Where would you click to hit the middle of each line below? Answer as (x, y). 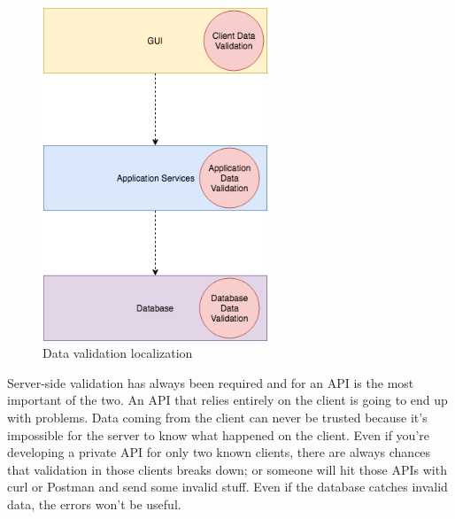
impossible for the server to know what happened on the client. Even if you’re (218, 434)
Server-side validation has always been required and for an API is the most (211, 382)
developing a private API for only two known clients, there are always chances (219, 452)
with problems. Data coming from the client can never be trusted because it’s (217, 418)
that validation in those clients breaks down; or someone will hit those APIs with (227, 469)
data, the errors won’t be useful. (94, 504)
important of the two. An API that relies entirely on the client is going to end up (227, 400)
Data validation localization (118, 353)
